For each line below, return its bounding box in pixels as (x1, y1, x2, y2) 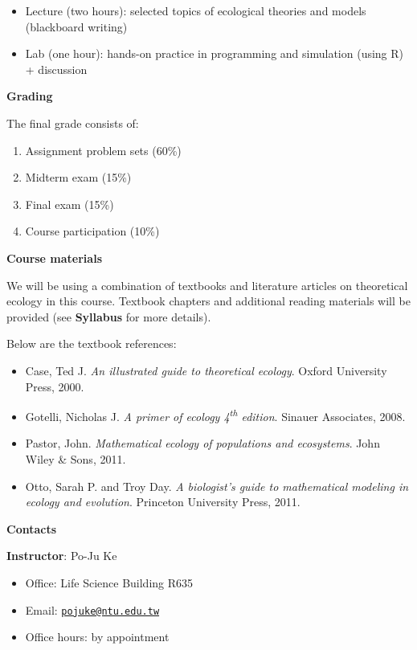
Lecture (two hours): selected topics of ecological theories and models (25, 2, 366, 18)
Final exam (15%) (25, 195, 114, 212)
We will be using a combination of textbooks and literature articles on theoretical (6, 276, 408, 293)
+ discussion (25, 60, 88, 77)
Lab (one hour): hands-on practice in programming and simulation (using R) (25, 45, 404, 62)
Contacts (6, 520, 57, 537)
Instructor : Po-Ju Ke (6, 547, 117, 564)
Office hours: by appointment (25, 628, 170, 645)
